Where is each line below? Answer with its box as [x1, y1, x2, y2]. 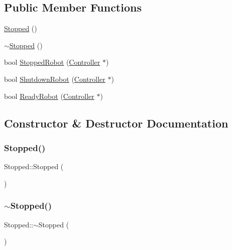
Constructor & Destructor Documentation [4, 115, 228, 131]
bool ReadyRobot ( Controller [4, 90, 94, 101]
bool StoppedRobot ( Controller [4, 57, 100, 67]
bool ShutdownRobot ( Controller [4, 73, 105, 84]
